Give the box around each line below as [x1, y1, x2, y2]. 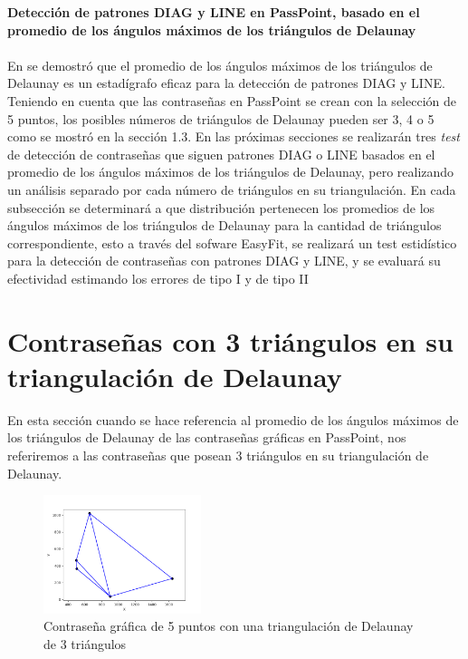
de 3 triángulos [43, 634, 127, 653]
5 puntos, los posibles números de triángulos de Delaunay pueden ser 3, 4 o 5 [7, 109, 435, 128]
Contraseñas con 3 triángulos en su [7, 322, 454, 359]
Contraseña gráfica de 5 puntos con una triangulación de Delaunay [43, 616, 414, 635]
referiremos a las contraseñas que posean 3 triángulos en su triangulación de [7, 446, 429, 464]
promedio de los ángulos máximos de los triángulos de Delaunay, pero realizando [7, 162, 454, 181]
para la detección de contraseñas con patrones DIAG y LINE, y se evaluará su [7, 251, 441, 270]
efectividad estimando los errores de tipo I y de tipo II [7, 268, 309, 287]
